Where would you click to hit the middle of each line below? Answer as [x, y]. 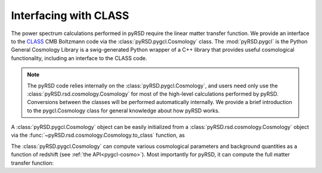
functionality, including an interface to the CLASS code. [79, 58]
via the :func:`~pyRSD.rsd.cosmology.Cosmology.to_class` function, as [98, 135]
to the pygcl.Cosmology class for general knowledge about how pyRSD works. [123, 111]
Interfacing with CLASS [70, 15]
